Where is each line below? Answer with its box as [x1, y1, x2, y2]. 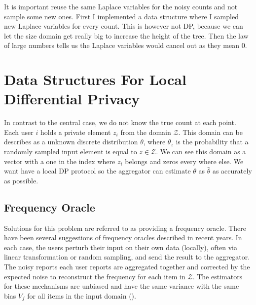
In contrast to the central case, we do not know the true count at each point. [4, 117, 236, 128]
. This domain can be [178, 127, 243, 137]
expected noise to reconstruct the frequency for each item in [4, 271, 185, 281]
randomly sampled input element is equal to [4, 146, 137, 157]
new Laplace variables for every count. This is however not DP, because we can [4, 21, 243, 31]
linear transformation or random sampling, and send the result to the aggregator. [4, 252, 250, 262]
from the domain [120, 127, 171, 137]
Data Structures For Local [4, 69, 186, 89]
